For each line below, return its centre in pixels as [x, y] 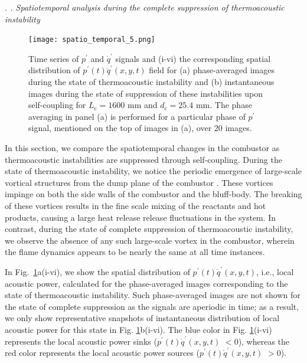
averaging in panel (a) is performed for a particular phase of [137, 116]
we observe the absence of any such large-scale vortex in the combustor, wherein [150, 240]
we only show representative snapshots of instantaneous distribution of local [142, 318]
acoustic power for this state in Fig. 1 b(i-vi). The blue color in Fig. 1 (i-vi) [138, 329]
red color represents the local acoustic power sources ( [102, 353]
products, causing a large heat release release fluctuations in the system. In [141, 217]
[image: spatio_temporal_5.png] [92, 40]
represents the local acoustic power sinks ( [81, 341]
